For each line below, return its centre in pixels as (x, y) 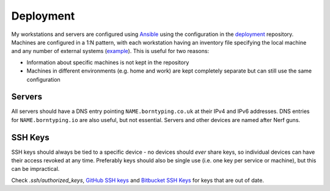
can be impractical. (35, 169)
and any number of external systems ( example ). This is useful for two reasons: (110, 51)
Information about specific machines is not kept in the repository (108, 62)
